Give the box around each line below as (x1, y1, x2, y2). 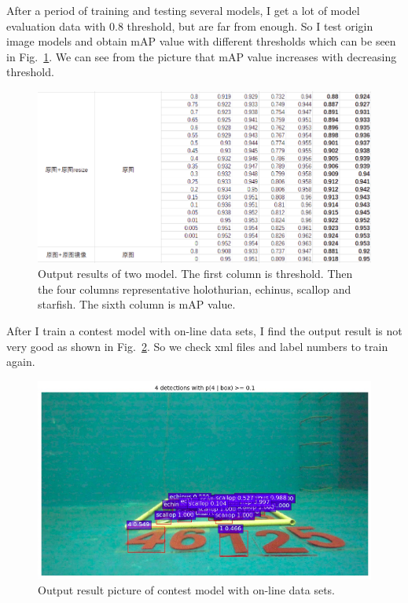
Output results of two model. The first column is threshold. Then (38, 265, 353, 282)
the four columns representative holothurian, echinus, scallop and (38, 280, 351, 297)
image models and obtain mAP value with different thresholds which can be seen (6, 33, 396, 49)
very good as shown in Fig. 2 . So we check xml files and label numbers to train (6, 338, 388, 354)
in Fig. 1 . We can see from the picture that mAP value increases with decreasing (6, 48, 397, 64)
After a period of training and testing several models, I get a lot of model (6, 2, 360, 18)
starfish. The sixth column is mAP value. (38, 296, 236, 312)
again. (6, 353, 35, 370)
